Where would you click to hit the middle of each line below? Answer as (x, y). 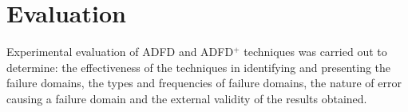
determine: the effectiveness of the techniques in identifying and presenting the (199, 67)
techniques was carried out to (315, 52)
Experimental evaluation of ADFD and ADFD (120, 52)
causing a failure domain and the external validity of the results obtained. (187, 98)
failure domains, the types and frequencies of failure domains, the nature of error (204, 83)
